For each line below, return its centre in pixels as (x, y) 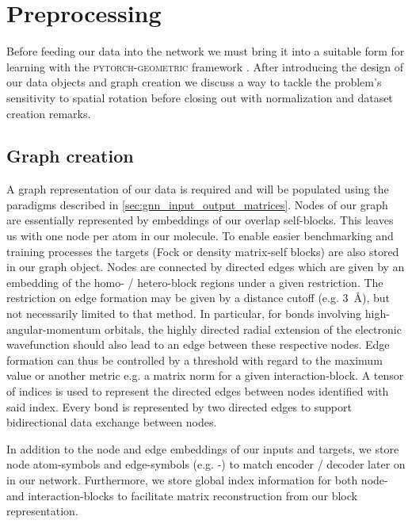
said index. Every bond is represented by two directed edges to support (179, 406)
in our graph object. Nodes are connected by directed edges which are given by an (206, 267)
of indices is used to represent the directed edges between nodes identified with (198, 391)
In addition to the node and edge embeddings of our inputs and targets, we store (203, 448)
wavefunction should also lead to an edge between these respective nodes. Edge (198, 344)
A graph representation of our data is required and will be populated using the (198, 189)
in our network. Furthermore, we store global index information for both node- (197, 479)
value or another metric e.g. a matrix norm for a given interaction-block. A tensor (205, 375)
